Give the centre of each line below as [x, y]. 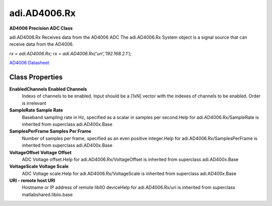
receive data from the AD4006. [42, 44]
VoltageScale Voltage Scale [39, 166]
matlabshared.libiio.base [47, 194]
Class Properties [36, 77]
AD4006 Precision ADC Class [41, 28]
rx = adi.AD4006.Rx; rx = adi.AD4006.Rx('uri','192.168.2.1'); [71, 53]
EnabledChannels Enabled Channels [48, 89]
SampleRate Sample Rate [36, 110]
